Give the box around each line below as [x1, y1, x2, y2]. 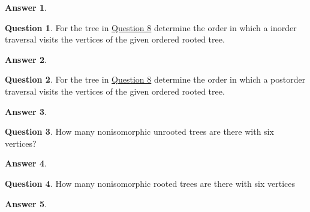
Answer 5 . [5, 197, 47, 210]
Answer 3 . [5, 105, 47, 117]
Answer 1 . [5, 1, 47, 13]
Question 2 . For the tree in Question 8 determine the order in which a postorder [5, 73, 306, 86]
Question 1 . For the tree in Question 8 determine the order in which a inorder [5, 21, 297, 34]
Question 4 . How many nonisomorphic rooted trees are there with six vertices [5, 177, 295, 189]
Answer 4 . [5, 157, 47, 169]
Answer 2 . [5, 53, 47, 65]
